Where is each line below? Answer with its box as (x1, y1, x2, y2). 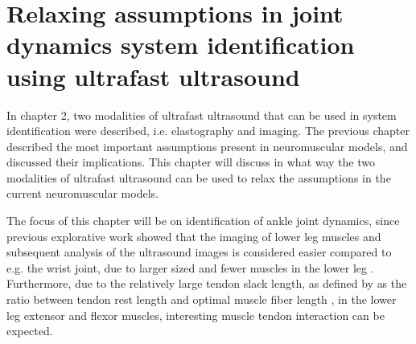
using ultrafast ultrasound (6, 59, 300, 92)
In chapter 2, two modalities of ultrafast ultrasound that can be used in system (6, 106, 397, 123)
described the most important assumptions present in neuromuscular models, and (6, 137, 408, 154)
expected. (6, 322, 53, 339)
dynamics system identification (6, 28, 355, 61)
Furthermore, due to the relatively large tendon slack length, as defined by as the (6, 275, 407, 292)
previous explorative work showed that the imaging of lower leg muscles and (6, 227, 381, 244)
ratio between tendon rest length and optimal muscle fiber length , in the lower (6, 291, 397, 308)
